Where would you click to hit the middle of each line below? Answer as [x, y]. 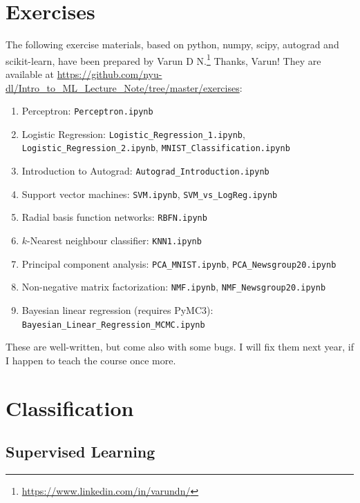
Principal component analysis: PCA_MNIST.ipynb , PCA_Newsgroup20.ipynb [179, 263]
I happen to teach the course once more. [91, 360]
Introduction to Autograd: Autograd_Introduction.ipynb [145, 171]
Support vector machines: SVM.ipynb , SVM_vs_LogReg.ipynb [150, 194]
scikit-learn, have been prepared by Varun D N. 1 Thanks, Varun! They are [163, 59]
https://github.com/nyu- [110, 73]
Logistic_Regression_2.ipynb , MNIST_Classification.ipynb [156, 147]
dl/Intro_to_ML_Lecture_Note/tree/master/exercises [123, 87]
